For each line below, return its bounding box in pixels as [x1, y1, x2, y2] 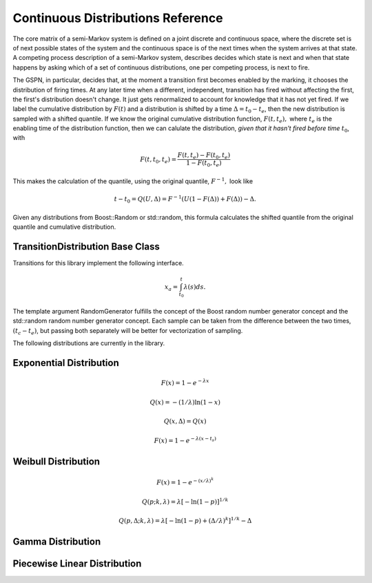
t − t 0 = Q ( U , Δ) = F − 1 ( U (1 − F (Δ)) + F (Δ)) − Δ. [114, 194, 256, 205]
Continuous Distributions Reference [12, 10, 223, 25]
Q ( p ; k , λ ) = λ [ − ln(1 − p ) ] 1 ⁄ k [141, 497, 229, 506]
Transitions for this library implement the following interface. [12, 258, 184, 267]
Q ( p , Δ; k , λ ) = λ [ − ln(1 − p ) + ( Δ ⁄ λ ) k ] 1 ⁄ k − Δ [118, 515, 252, 525]
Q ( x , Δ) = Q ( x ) [163, 418, 207, 425]
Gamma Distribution [12, 536, 101, 548]
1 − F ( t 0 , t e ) [186, 159, 222, 169]
